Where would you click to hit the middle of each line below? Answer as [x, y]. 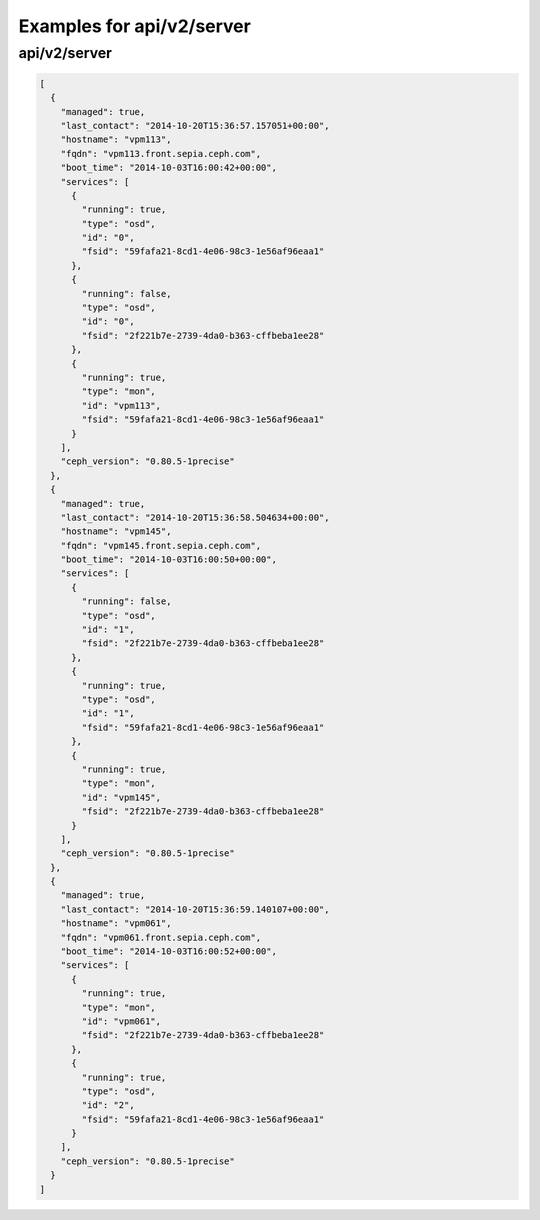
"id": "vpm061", [121, 1021]
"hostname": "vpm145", [116, 531]
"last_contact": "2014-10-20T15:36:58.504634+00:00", [195, 517]
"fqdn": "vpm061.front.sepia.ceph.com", [161, 937]
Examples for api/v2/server [135, 26]
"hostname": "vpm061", [116, 923]
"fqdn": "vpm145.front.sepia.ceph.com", [161, 545]
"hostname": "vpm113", [116, 139]
